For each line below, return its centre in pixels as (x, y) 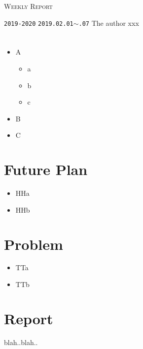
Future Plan (46, 169)
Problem (34, 244)
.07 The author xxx (109, 23)
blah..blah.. (21, 342)
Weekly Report (28, 6)
